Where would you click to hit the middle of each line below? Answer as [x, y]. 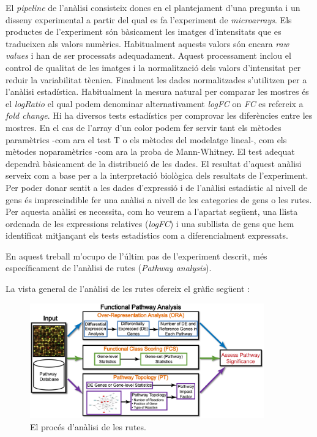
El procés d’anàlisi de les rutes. [88, 427]
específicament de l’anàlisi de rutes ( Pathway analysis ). [109, 268]
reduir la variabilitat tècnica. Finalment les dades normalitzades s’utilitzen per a [156, 79]
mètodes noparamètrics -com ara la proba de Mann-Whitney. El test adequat [150, 151]
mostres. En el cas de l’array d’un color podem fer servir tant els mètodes [144, 127]
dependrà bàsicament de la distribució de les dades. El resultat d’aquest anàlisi [154, 163]
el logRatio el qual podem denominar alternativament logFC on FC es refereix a [155, 103]
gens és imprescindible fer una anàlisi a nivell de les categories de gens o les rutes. [159, 199]
